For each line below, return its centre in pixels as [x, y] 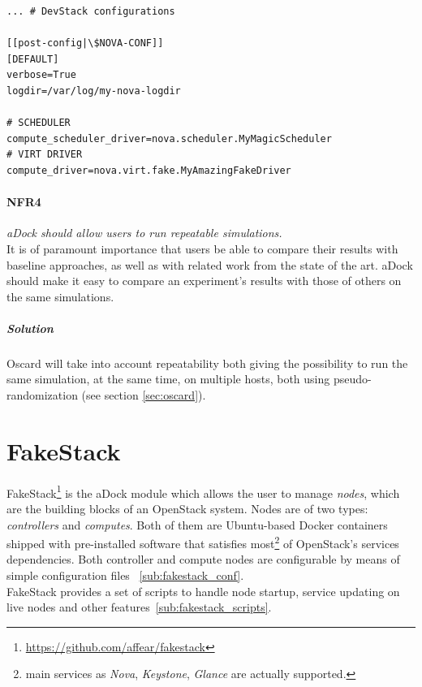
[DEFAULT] [33, 59]
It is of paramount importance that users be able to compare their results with [202, 248]
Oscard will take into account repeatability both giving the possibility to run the [207, 363]
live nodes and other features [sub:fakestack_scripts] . [139, 607]
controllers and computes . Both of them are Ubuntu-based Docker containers [197, 524]
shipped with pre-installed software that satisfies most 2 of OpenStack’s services [203, 542]
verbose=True [41, 75]
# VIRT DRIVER [45, 155]
